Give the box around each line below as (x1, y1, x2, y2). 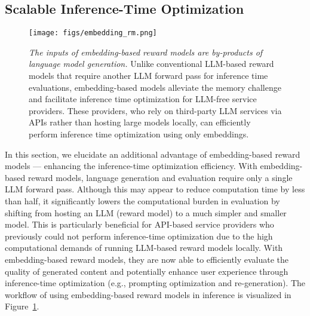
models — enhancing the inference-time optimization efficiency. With (5, 159, 257, 172)
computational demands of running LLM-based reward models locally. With (5, 241, 283, 254)
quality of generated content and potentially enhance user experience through (5, 265, 288, 277)
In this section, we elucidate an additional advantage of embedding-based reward (5, 148, 300, 160)
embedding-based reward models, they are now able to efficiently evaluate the (5, 253, 289, 265)
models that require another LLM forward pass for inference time (29, 69, 268, 82)
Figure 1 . (5, 300, 39, 312)
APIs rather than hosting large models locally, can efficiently (29, 116, 251, 128)
